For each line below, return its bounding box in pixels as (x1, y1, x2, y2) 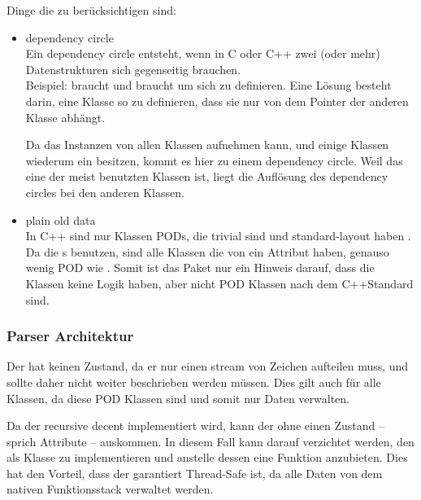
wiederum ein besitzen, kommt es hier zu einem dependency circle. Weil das (25, 151, 403, 169)
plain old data (25, 211, 96, 228)
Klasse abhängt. (25, 108, 106, 125)
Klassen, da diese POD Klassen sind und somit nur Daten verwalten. (7, 389, 349, 406)
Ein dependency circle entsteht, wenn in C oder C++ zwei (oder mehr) (25, 45, 380, 62)
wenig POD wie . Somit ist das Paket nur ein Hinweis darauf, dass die (25, 259, 375, 276)
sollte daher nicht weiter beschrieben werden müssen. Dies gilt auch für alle (7, 373, 381, 390)
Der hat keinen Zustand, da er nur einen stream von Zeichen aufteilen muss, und (7, 357, 409, 375)
